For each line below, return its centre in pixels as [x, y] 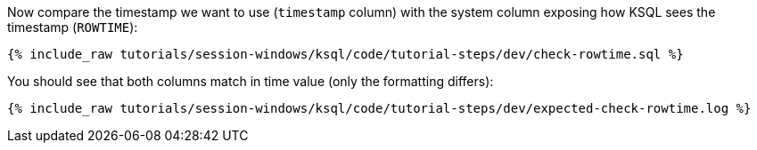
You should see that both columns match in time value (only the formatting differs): [251, 81]
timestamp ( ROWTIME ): [73, 27]
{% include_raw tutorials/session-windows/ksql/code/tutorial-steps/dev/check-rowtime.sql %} [346, 54]
